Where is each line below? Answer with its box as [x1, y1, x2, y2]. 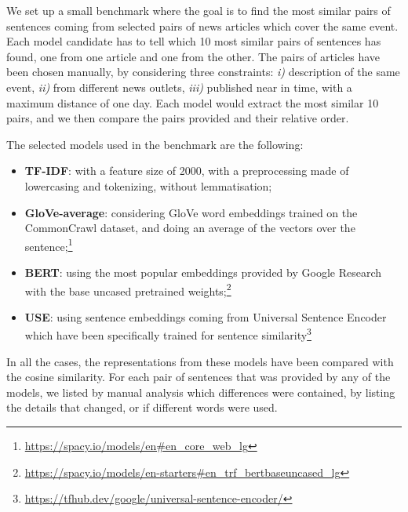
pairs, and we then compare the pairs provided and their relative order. [6, 110, 349, 126]
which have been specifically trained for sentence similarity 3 [24, 325, 311, 343]
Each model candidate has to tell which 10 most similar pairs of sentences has [6, 33, 381, 49]
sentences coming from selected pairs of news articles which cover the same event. [6, 17, 399, 34]
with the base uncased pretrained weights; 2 [24, 280, 231, 299]
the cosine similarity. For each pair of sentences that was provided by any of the [6, 369, 391, 385]
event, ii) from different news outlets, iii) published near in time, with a [6, 78, 352, 95]
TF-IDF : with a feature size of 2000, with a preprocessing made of [24, 162, 349, 179]
